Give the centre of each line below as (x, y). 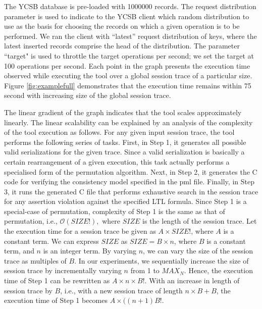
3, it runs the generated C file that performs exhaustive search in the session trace (131, 191)
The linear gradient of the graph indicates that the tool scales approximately (123, 112)
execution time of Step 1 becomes (56, 300)
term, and (19, 251)
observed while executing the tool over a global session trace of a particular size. (128, 75)
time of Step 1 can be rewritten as (57, 280)
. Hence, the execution (218, 270)
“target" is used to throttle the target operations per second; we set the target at (129, 55)
